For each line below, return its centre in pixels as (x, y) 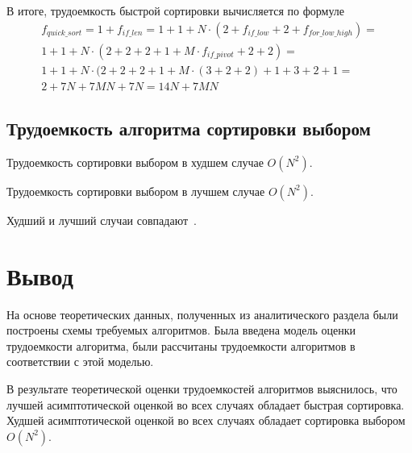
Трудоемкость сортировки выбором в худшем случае (135, 162)
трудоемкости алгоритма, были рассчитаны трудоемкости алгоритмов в (181, 345)
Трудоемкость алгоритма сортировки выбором (189, 129)
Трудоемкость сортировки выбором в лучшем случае (136, 191)
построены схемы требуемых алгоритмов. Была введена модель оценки (181, 330)
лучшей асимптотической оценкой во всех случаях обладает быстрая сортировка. (206, 404)
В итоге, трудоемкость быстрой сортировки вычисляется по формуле (176, 10)
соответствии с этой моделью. (80, 362)
